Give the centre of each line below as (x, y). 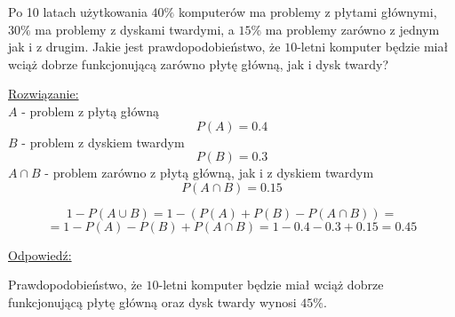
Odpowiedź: (40, 254)
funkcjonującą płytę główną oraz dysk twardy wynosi (152, 301)
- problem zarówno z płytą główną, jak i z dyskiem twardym (209, 173)
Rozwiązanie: (44, 94)
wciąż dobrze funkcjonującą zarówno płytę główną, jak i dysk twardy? (199, 63)
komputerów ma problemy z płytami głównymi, (307, 12)
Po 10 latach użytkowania (78, 12)
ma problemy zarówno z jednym (352, 29)
